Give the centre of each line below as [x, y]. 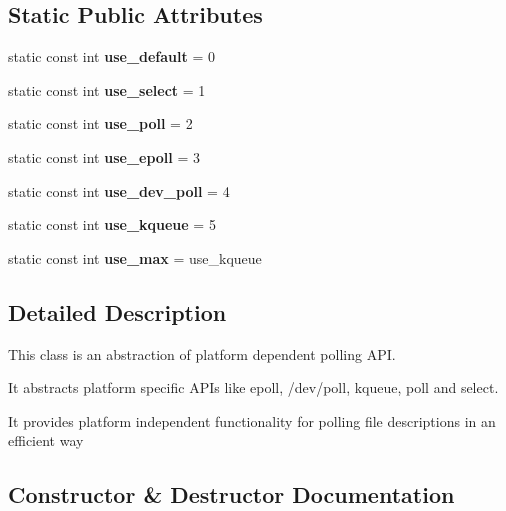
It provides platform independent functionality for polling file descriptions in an [252, 420]
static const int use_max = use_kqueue [135, 257]
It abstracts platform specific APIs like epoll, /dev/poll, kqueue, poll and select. [253, 387]
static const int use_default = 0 [112, 56]
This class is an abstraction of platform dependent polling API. [202, 353]
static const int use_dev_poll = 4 [119, 190]
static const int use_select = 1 [107, 89]
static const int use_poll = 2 [100, 123]
